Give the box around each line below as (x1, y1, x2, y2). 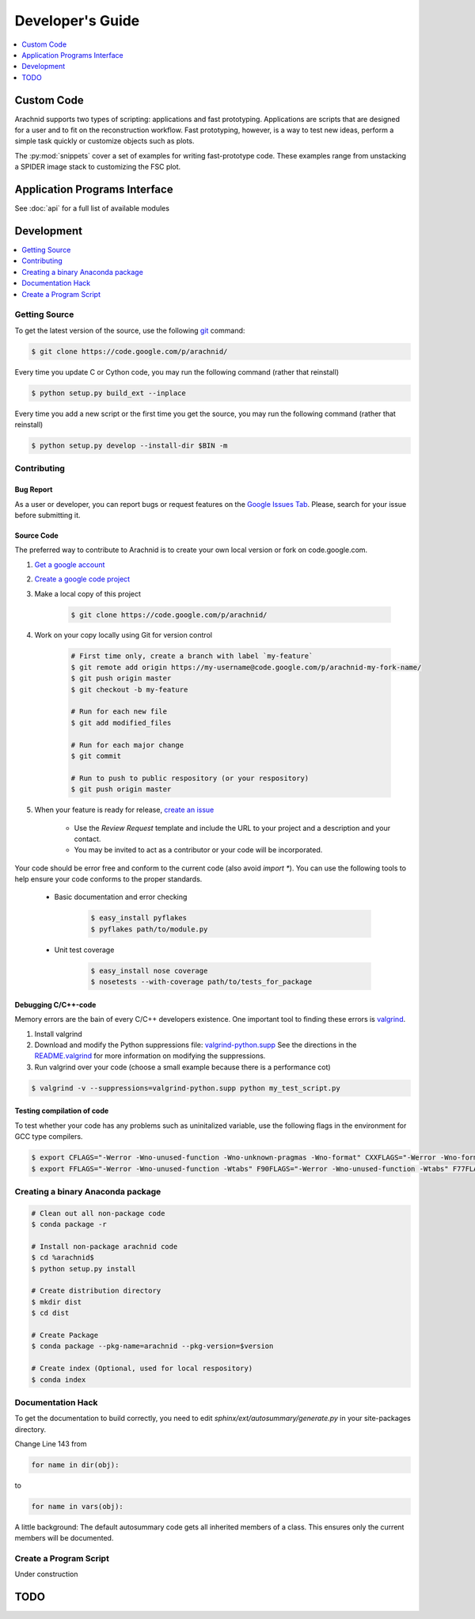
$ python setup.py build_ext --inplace (31, 388, 186, 398)
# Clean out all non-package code (31, 1209, 165, 1217)
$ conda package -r (31, 1220, 107, 1229)
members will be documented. (14, 1533, 114, 1543)
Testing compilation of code (14, 1106, 109, 1116)
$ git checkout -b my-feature (70, 685, 188, 694)
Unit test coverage (54, 945, 115, 954)
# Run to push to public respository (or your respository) (70, 773, 310, 783)
